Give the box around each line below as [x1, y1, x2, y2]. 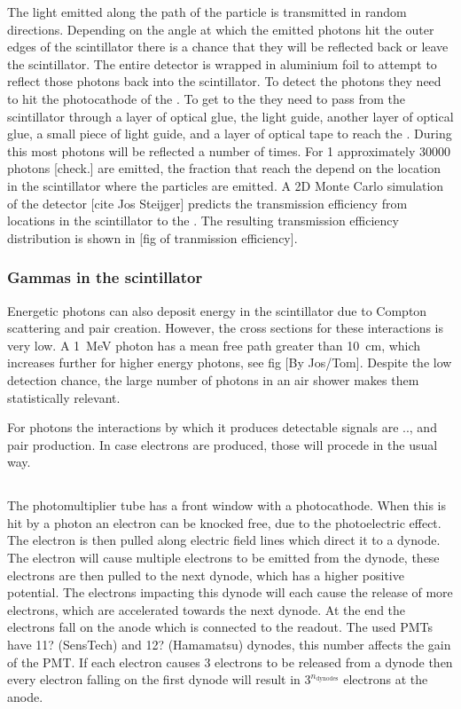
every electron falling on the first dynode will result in [7, 670, 301, 689]
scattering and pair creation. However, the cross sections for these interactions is [7, 319, 443, 337]
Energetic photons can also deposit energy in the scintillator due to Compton [7, 301, 427, 319]
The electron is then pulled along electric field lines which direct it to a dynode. [7, 531, 441, 549]
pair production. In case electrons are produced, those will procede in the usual [7, 435, 438, 453]
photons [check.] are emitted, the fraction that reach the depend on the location [7, 159, 441, 177]
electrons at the [343, 670, 428, 689]
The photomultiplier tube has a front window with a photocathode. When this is [7, 496, 447, 515]
